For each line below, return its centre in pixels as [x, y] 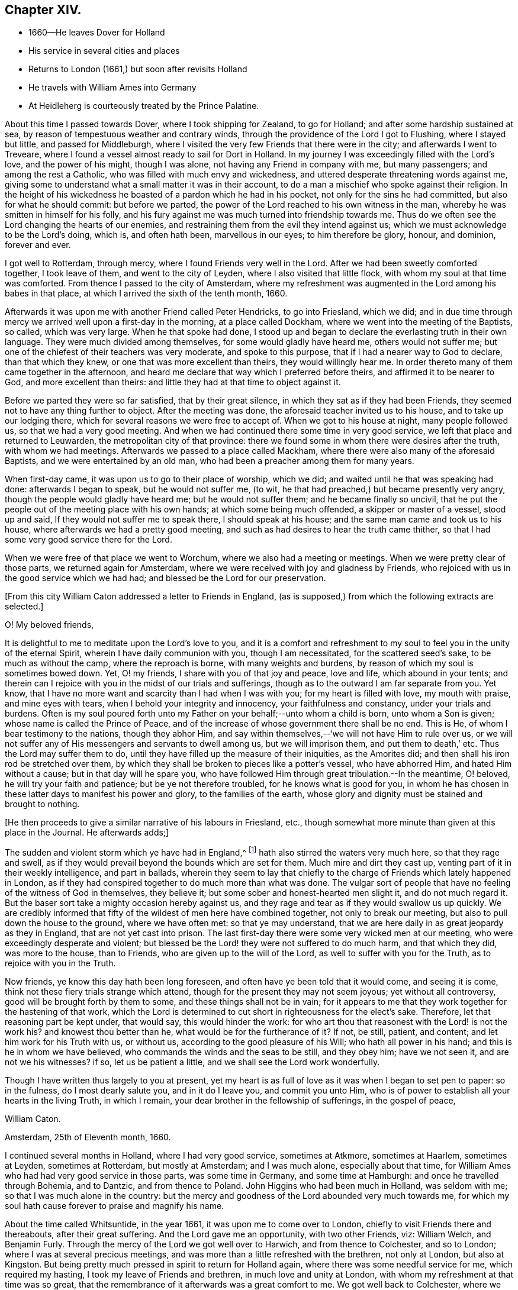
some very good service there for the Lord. [89, 540]
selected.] [24, 607]
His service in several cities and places [104, 51]
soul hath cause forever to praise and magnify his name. [115, 1206]
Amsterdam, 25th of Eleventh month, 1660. [88, 1137]
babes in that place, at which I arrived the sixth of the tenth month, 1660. [146, 294]
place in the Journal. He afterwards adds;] [87, 833]
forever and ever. [38, 245]
